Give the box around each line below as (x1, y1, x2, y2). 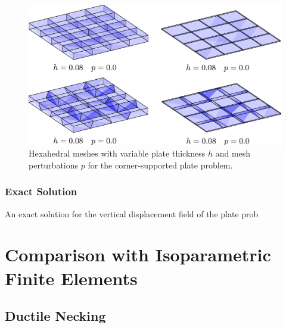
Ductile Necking (5, 307, 106, 325)
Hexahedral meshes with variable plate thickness (29, 147, 206, 160)
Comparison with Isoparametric (5, 242, 271, 267)
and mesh (215, 147, 251, 160)
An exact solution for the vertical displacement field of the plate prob (5, 207, 259, 220)
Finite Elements (5, 265, 138, 290)
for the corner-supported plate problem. (88, 158, 233, 171)
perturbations (29, 158, 79, 171)
